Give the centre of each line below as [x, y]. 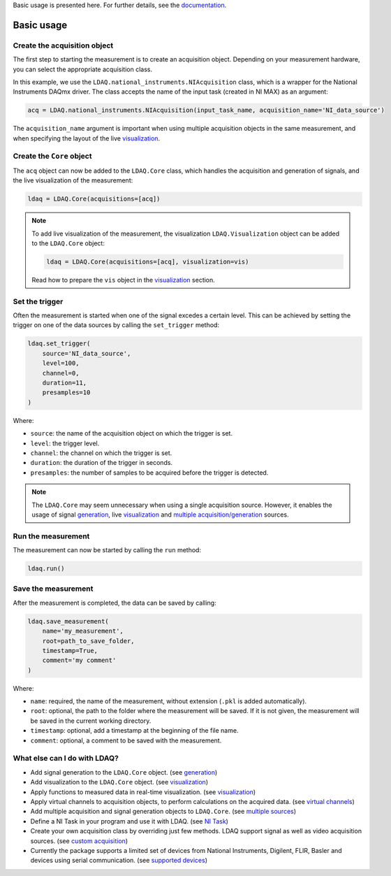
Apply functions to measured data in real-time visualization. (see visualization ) [143, 792]
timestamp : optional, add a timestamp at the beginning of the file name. [134, 731]
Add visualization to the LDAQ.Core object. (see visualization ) [119, 782]
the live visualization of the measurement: [73, 180]
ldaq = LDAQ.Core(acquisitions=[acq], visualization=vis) [148, 261]
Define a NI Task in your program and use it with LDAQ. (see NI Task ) [129, 821]
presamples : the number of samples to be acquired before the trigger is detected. [149, 473]
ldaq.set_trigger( [59, 344]
